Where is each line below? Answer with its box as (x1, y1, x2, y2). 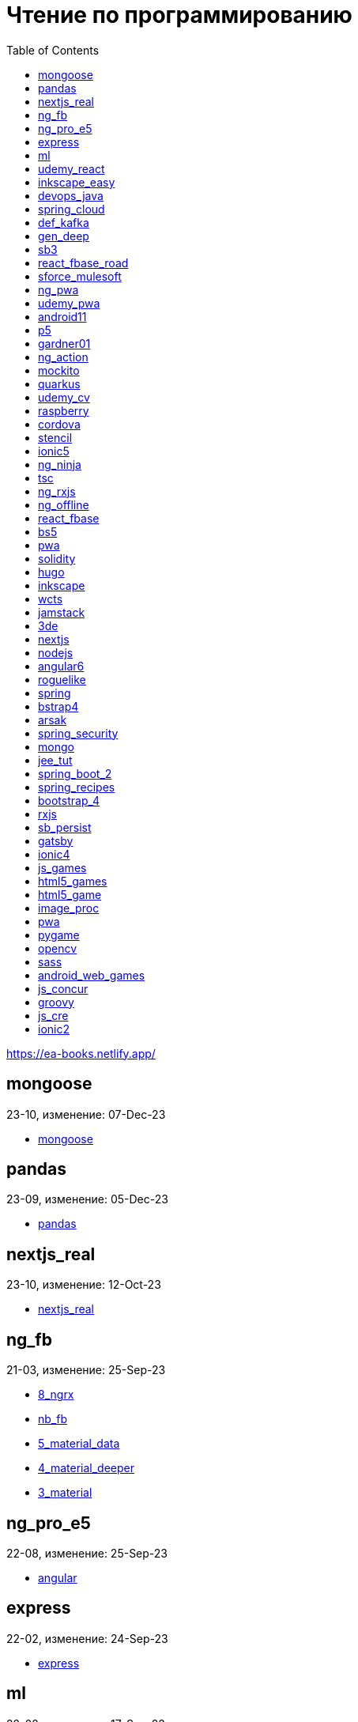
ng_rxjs (38, 484, 76, 498)
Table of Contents (6, 43, 100, 57)
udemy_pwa (38, 296, 100, 310)
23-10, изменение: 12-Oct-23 (6, 1278, 161, 1292)
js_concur (38, 981, 89, 995)
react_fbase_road (38, 255, 129, 270)
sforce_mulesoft (38, 269, 122, 283)
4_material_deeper (38, 1461, 134, 1475)
